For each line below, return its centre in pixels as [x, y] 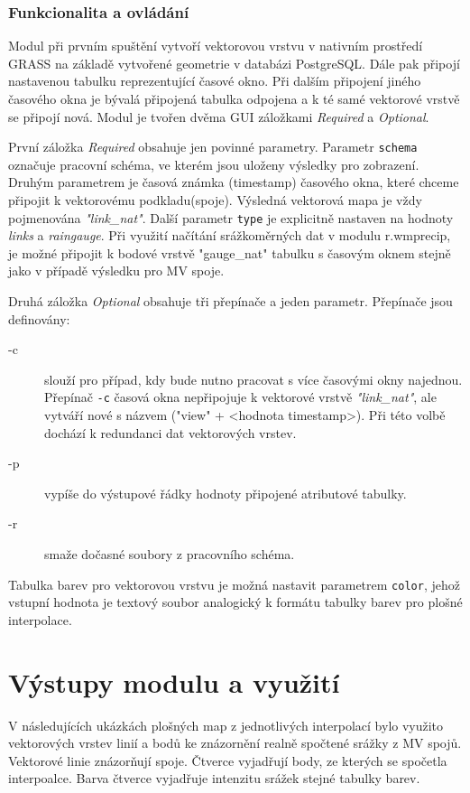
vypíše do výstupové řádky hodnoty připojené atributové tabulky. [226, 493]
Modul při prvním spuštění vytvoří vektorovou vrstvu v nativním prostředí [216, 46]
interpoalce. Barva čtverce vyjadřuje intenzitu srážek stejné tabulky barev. [214, 778]
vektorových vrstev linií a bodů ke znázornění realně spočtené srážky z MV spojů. [235, 743]
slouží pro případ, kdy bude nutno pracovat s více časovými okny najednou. [253, 379]
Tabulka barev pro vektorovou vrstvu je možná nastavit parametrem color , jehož [234, 584]
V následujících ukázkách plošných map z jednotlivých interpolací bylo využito [226, 725]
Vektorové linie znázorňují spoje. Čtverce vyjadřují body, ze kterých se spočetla [228, 760]
